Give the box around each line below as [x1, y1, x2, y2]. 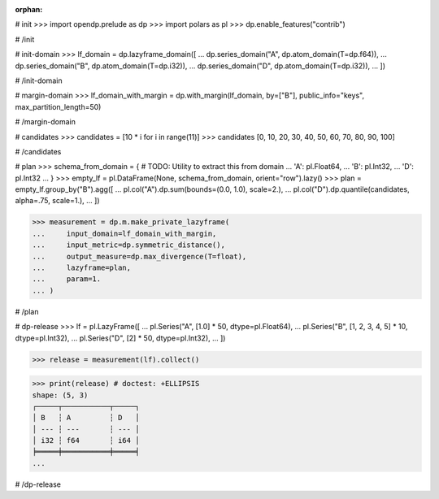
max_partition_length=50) [15, 102, 102, 111]
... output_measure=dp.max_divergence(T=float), [32, 252, 247, 261]
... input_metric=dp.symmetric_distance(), [32, 241, 225, 249]
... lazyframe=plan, [32, 263, 132, 272]
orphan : [15, 5, 43, 14]
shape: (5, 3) [32, 390, 89, 400]
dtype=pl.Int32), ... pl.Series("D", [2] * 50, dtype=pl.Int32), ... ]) [15, 333, 226, 343]
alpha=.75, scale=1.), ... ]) [15, 196, 101, 206]
